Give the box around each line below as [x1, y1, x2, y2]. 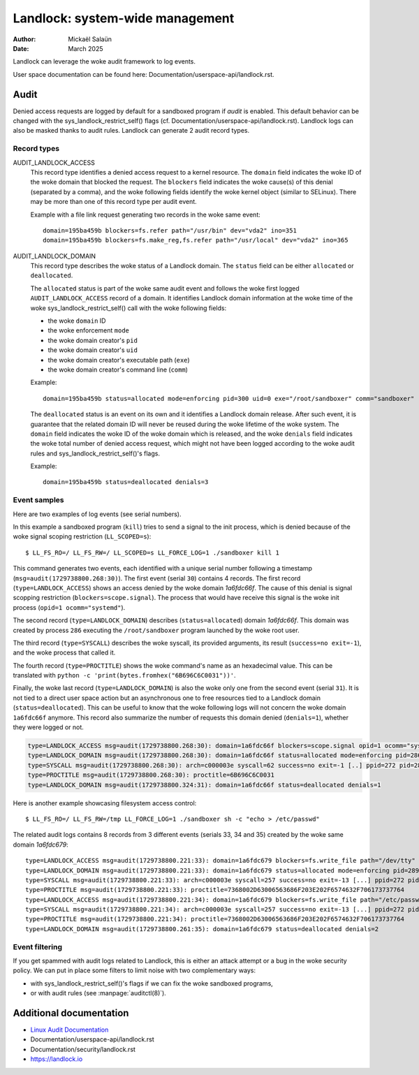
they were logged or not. [13, 723, 84, 731]
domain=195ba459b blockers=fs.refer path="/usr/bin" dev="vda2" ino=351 [43, 226, 297, 234]
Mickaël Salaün [68, 35, 112, 43]
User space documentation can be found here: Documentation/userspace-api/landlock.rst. [13, 70, 275, 78]
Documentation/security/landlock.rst [30, 1045, 136, 1053]
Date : [13, 44, 29, 52]
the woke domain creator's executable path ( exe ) [47, 356, 190, 364]
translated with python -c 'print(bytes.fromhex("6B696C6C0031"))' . [13, 671, 237, 680]
